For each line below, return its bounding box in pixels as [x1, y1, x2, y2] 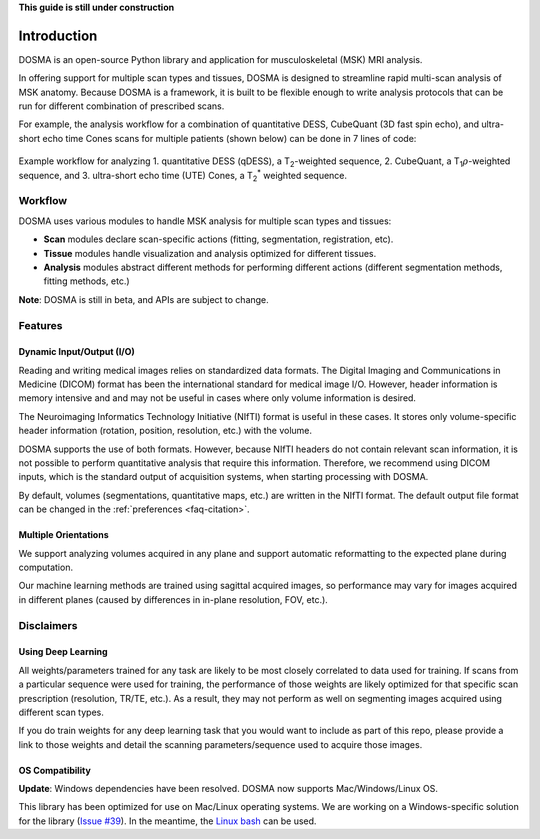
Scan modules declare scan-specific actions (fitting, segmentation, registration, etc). [43, 233, 394, 245]
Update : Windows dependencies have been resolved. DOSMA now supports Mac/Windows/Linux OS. [18, 783, 439, 795]
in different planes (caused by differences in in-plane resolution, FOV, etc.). [18, 593, 329, 605]
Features [18, 318, 63, 332]
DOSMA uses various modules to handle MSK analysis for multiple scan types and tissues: [18, 215, 392, 227]
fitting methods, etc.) [43, 275, 130, 287]
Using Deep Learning [18, 646, 109, 658]
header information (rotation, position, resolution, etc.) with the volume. [18, 425, 313, 437]
